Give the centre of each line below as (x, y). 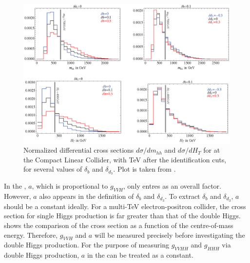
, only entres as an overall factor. (172, 186)
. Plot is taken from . (144, 169)
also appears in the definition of (87, 196)
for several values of (53, 169)
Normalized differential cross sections (79, 150)
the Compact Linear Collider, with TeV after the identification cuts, (125, 159)
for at (212, 150)
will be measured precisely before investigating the (170, 235)
